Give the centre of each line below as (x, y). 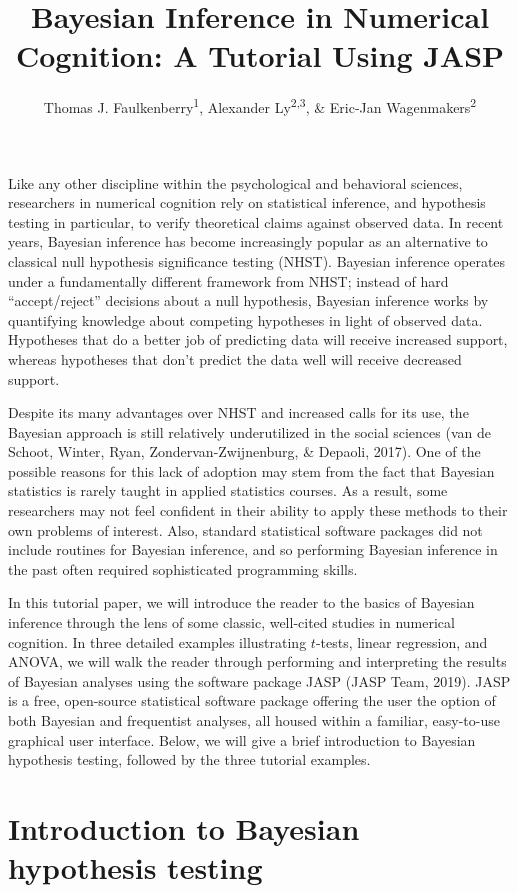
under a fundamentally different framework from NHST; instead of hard (228, 280)
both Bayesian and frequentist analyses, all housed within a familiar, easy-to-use (254, 720)
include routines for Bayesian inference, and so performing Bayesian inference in (253, 549)
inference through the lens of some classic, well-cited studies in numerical (231, 622)
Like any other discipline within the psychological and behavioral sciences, (235, 182)
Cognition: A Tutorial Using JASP (260, 55)
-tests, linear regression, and (401, 641)
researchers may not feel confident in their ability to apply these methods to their (258, 510)
